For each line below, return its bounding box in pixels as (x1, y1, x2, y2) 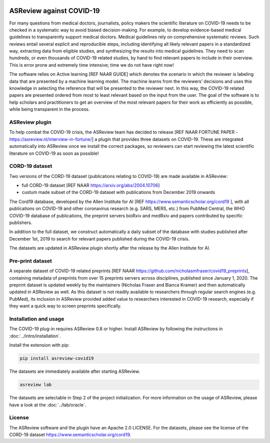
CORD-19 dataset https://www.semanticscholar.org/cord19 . (9, 431, 131, 438)
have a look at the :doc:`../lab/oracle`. (9, 401, 86, 408)
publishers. (9, 219, 32, 226)
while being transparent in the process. (9, 106, 90, 112)
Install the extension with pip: (9, 342, 69, 348)
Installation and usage (9, 316, 64, 323)
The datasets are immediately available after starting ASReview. (9, 368, 140, 374)
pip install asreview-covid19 (19, 356, 94, 361)
